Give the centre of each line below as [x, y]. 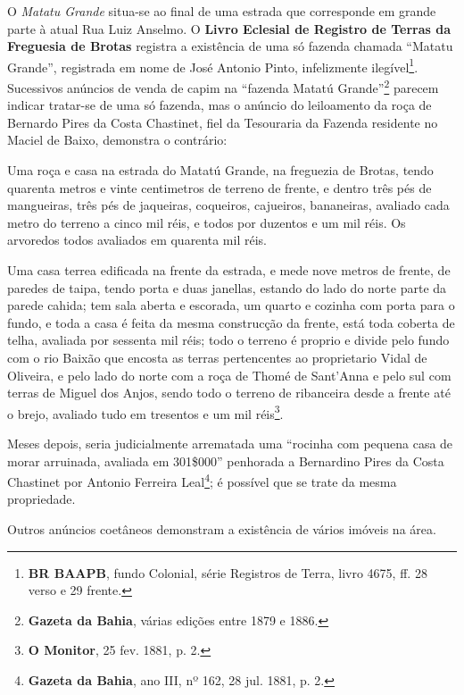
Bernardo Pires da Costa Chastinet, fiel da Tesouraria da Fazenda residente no [223, 122]
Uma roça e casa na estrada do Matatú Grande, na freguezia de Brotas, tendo [220, 170]
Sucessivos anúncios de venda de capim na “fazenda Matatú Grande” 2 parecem [223, 86]
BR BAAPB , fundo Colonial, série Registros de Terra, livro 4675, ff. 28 [228, 572]
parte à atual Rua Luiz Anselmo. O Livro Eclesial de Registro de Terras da [229, 28]
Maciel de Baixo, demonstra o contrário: [117, 140]
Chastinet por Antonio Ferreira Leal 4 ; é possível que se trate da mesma [202, 480]
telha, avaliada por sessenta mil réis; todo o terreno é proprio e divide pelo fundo [228, 340]
